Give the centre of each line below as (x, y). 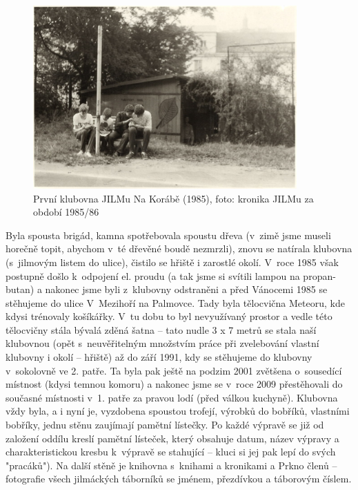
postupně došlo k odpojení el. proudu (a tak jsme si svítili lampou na (153, 275)
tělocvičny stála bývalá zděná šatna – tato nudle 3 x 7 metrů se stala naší (161, 329)
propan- (319, 275)
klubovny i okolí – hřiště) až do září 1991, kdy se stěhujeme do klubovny (159, 357)
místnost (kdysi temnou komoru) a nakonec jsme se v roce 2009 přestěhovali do (174, 384)
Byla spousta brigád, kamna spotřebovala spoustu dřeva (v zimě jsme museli (168, 235)
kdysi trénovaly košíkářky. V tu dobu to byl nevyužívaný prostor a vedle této (169, 316)
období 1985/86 (66, 212)
